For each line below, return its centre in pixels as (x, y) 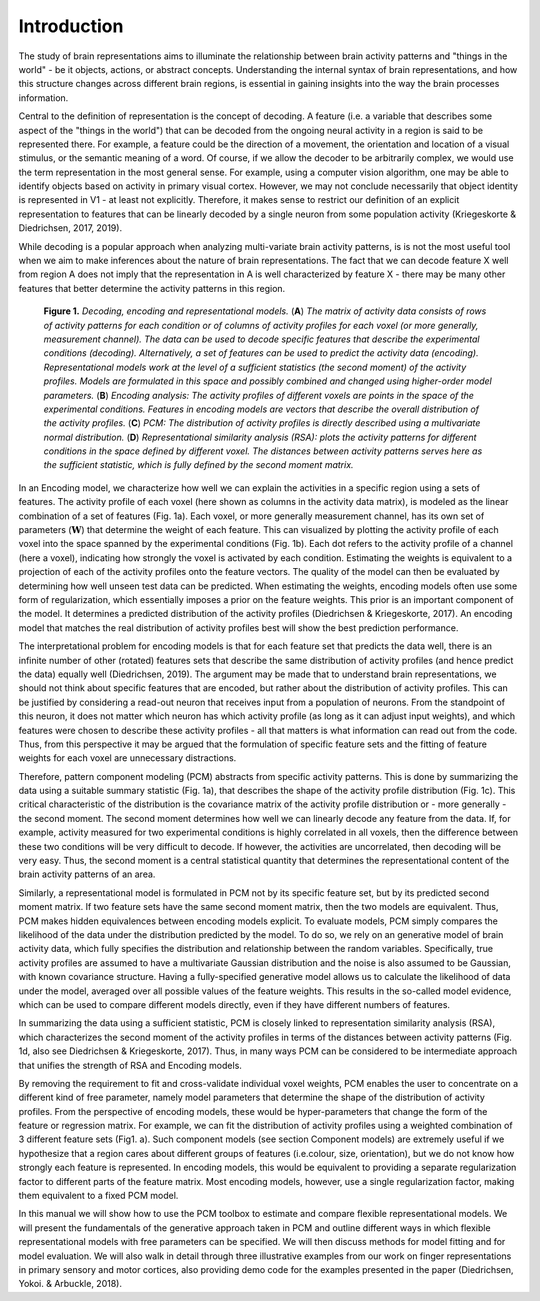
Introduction (71, 26)
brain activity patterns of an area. (87, 874)
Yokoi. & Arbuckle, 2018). (70, 1284)
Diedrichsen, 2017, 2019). (70, 228)
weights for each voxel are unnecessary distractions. (127, 758)
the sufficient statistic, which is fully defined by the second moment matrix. (198, 465)
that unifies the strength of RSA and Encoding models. (130, 1065)
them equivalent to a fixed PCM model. (98, 1196)
